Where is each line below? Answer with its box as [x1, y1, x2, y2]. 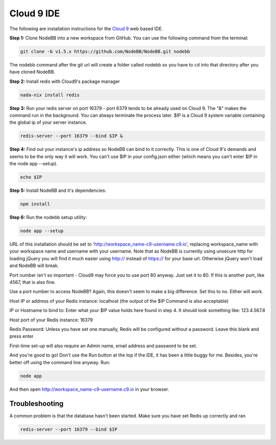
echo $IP [20, 174, 42, 180]
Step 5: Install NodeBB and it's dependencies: [9, 187, 107, 194]
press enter [9, 333, 34, 340]
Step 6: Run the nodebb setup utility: [9, 214, 87, 220]
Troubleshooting [9, 399, 64, 408]
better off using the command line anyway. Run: [9, 359, 110, 365]
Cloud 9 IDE [9, 8, 60, 19]
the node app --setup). [9, 161, 58, 167]
